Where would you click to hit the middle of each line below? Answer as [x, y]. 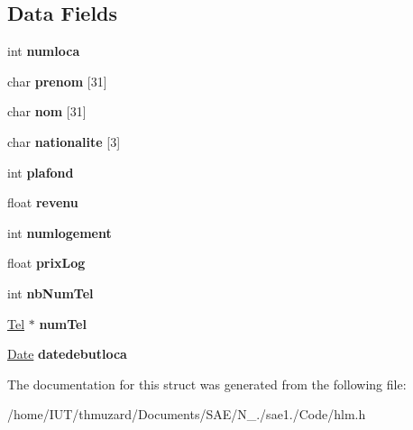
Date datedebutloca [67, 354]
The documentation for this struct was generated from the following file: [207, 384]
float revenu [43, 202]
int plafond [41, 172]
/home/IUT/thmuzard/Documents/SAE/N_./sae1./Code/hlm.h [187, 414]
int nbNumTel [50, 293]
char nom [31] [47, 111]
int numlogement [60, 232]
